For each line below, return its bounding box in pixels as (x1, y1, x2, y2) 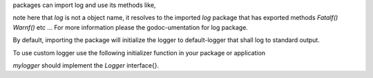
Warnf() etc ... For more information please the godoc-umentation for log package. (12, 23, 249, 31)
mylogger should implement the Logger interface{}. (12, 61, 159, 69)
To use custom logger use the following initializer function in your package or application (12, 48, 266, 57)
